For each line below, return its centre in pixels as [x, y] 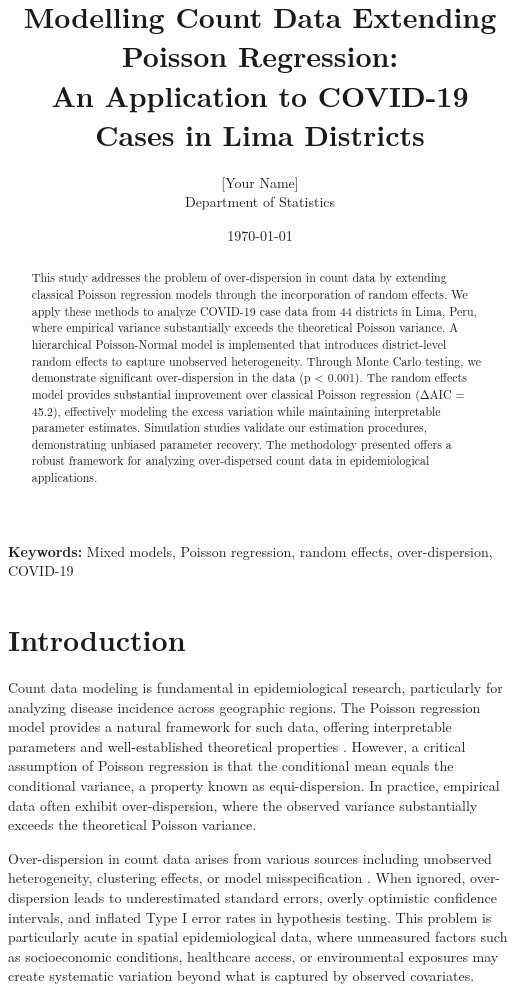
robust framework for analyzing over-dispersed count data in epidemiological [230, 460]
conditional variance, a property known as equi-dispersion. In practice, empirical [254, 785]
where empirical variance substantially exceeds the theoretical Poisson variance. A [245, 327]
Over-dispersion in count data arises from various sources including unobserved [250, 857]
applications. [64, 477]
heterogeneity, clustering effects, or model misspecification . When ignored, [237, 877]
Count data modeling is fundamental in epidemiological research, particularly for [255, 687]
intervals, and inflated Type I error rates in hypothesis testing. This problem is [250, 916]
